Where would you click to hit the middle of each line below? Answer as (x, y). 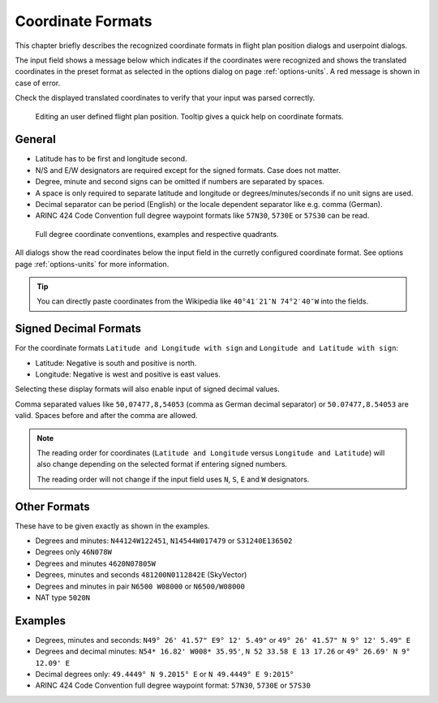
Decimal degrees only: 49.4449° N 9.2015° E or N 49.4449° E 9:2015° (165, 675)
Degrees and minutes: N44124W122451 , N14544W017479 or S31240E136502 (164, 541)
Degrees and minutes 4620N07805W (96, 563)
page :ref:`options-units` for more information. (92, 264)
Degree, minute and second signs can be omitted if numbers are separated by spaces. (180, 182)
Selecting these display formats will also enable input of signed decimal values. (147, 389)
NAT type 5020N (63, 597)
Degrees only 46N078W (74, 552)
